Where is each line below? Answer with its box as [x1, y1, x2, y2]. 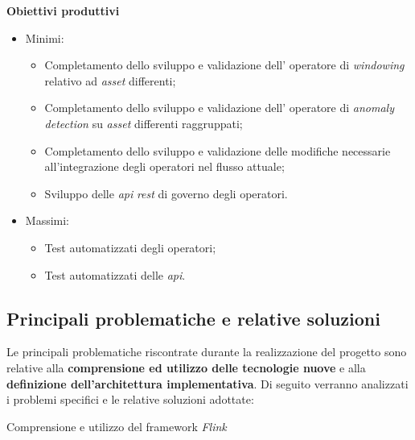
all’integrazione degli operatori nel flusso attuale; [44, 158, 285, 175]
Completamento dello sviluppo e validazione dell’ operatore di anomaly [44, 99, 394, 116]
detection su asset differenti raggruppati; [44, 114, 243, 131]
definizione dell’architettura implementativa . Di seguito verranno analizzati [6, 375, 409, 392]
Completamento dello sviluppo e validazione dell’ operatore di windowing [44, 56, 405, 73]
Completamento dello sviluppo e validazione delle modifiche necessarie [44, 142, 391, 159]
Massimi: [25, 212, 70, 229]
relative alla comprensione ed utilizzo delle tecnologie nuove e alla [6, 359, 366, 376]
